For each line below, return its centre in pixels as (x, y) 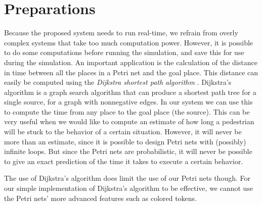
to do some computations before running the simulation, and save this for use (124, 52)
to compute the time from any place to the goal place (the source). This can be (127, 111)
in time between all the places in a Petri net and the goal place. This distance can (131, 72)
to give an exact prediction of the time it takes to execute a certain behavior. (124, 161)
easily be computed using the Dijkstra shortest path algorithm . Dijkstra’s (118, 82)
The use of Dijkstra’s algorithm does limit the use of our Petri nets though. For (127, 178)
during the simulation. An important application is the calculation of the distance (131, 62)
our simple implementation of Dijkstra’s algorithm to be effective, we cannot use (129, 188)
